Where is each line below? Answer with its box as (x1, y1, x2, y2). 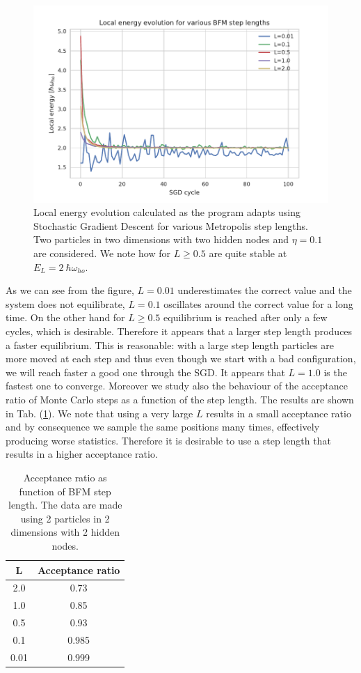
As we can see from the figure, (6, 283, 134, 297)
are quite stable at (209, 246, 287, 261)
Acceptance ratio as (23, 470, 107, 484)
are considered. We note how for (33, 246, 170, 261)
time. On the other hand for (6, 310, 125, 325)
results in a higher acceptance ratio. (6, 447, 158, 461)
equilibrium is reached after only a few (163, 310, 328, 325)
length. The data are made (8, 497, 122, 512)
